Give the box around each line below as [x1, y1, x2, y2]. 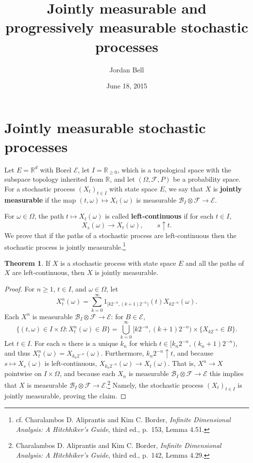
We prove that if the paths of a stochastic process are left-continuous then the [4, 230, 236, 240]
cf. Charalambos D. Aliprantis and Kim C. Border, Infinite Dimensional [16, 414, 231, 424]
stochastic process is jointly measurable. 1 [4, 240, 126, 252]
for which [129, 338, 157, 348]
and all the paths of [186, 257, 244, 268]
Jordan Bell [109, 64, 144, 74]
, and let [110, 174, 135, 184]
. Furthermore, [101, 348, 144, 358]
